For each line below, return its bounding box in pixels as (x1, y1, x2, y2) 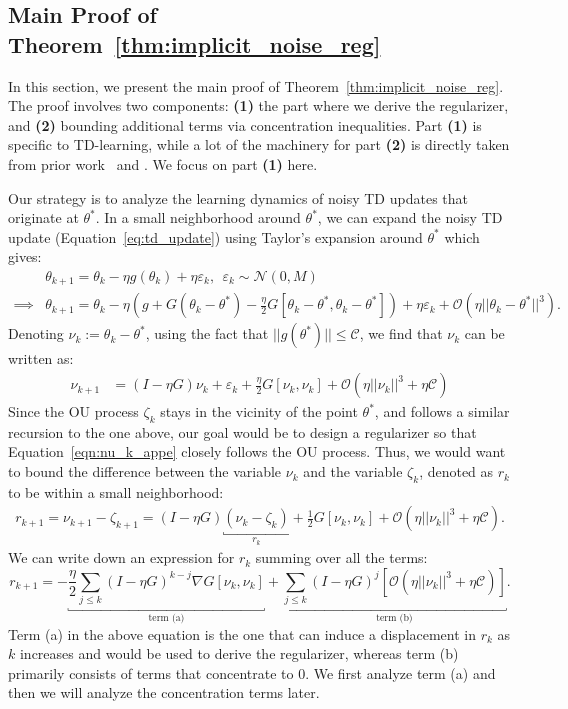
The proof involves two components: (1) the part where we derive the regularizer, (8, 95, 509, 116)
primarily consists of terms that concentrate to (8, 662, 294, 683)
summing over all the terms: (255, 547, 428, 568)
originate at (8, 207, 79, 228)
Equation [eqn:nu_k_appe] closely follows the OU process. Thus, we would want (8, 441, 506, 462)
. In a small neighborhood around (95, 207, 301, 228)
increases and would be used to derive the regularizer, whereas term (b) (19, 643, 459, 664)
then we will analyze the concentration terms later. (8, 682, 320, 703)
